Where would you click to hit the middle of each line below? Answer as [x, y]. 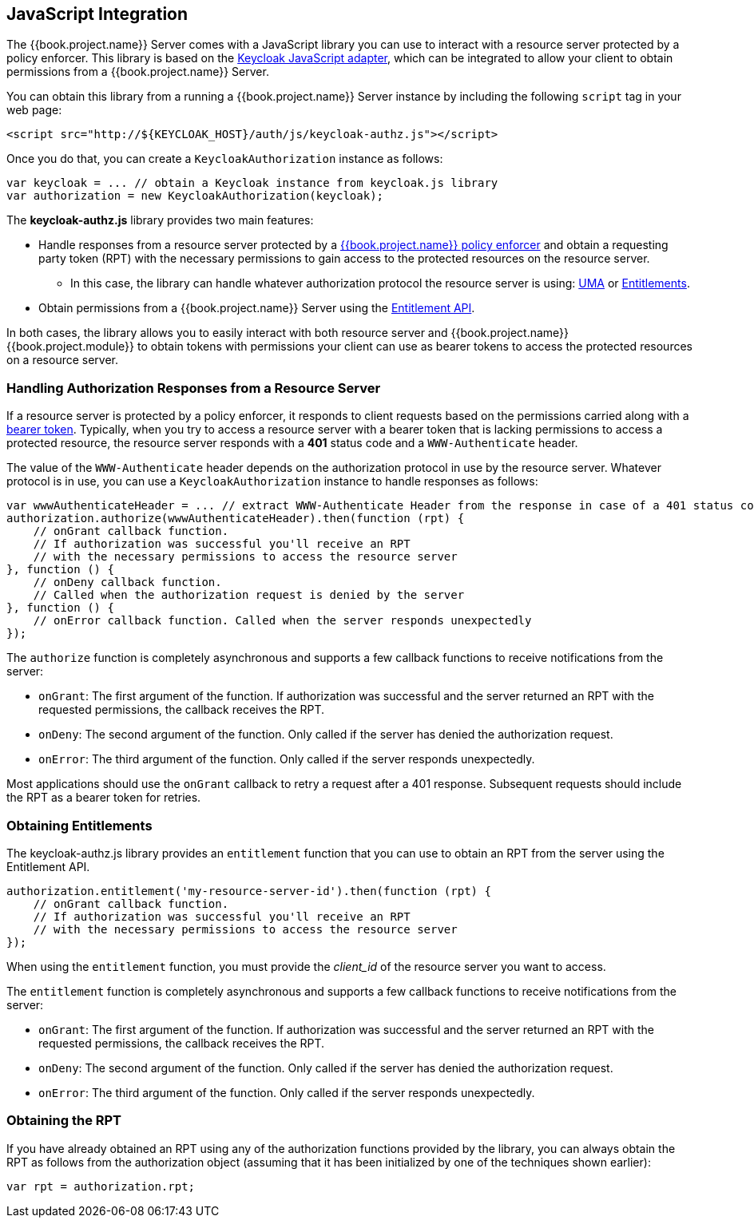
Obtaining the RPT [64, 1121]
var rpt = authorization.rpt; [101, 1186]
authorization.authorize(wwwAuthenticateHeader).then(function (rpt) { [236, 519]
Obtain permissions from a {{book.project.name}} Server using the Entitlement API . [257, 308]
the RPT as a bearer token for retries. [104, 798]
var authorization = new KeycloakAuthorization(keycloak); [195, 196]
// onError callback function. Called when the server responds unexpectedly [282, 621]
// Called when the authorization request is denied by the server [249, 595]
